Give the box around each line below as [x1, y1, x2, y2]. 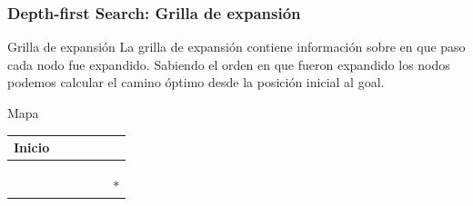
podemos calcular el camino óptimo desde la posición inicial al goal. [7, 73, 385, 92]
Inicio [14, 138, 50, 157]
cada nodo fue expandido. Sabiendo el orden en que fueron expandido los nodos [7, 54, 450, 74]
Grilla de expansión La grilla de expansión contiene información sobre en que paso [7, 37, 466, 56]
